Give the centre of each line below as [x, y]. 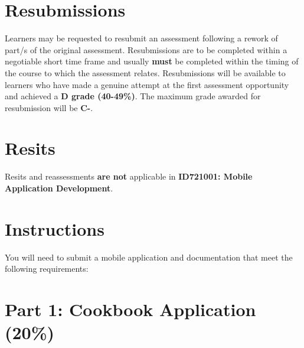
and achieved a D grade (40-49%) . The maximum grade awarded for [133, 96]
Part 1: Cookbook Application [130, 309]
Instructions [55, 228]
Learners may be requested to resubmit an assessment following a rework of [141, 38]
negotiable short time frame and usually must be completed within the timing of [152, 61]
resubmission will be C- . [49, 107]
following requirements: [47, 269]
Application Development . [59, 188]
